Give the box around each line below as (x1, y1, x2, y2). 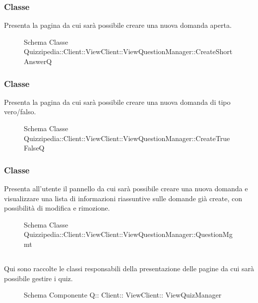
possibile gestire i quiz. (4, 273, 73, 283)
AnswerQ (24, 56, 52, 66)
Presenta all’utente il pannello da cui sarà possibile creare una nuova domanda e (4, 183, 248, 193)
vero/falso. (4, 106, 36, 117)
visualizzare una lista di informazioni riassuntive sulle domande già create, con (4, 193, 243, 203)
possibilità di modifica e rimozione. (4, 203, 110, 213)
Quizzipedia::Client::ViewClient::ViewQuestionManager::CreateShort (24, 46, 233, 57)
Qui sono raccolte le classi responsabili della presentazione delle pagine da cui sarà (4, 263, 254, 273)
